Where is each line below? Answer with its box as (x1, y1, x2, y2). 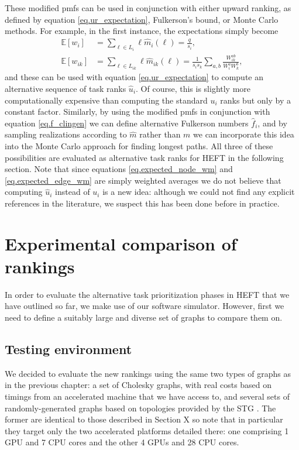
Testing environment (5, 339, 132, 358)
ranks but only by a (220, 94, 291, 106)
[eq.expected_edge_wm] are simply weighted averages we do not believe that (5, 174, 281, 186)
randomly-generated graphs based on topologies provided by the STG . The (5, 401, 276, 414)
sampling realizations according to (5, 128, 127, 140)
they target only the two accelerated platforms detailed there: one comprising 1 (5, 424, 289, 437)
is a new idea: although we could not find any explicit (102, 186, 295, 198)
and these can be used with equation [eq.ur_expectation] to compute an (5, 71, 263, 83)
